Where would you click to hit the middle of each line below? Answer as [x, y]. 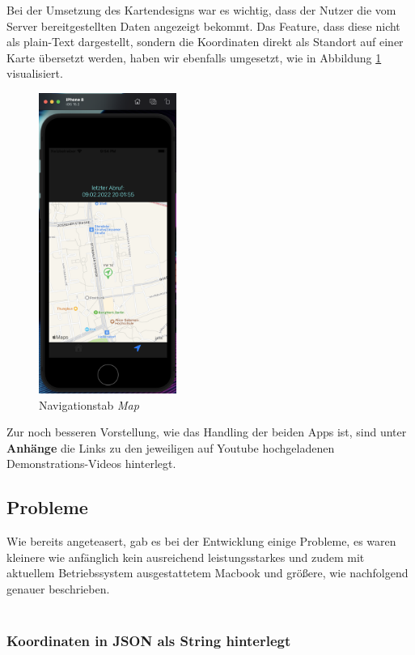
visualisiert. [35, 73]
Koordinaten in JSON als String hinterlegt [149, 641]
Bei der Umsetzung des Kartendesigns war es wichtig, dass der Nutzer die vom [201, 10]
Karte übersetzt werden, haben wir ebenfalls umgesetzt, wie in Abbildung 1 [194, 57]
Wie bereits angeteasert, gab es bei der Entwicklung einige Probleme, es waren [201, 541]
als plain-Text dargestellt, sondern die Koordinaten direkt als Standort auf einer [205, 42]
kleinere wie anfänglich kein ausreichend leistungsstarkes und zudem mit [186, 557]
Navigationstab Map [89, 404]
